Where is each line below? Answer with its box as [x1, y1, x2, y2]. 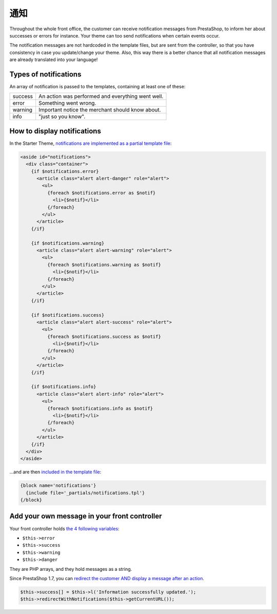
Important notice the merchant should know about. [38, 106, 161, 113]
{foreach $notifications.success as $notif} [47, 334, 161, 339]
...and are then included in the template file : [9, 469, 102, 475]
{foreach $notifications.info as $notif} [47, 406, 153, 411]
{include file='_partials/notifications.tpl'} [26, 490, 145, 495]
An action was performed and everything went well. [38, 93, 164, 100]
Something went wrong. [38, 100, 96, 107]
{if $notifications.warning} [31, 240, 105, 246]
